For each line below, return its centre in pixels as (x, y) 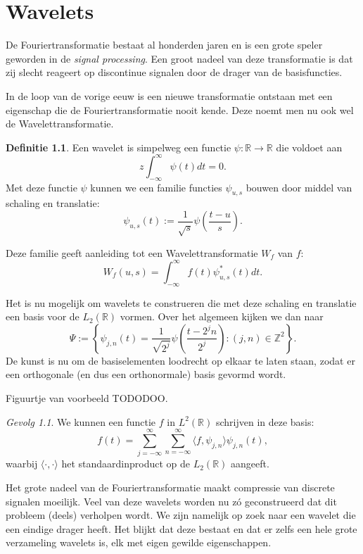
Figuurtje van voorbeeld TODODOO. (87, 398)
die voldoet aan (309, 147)
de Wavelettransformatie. (60, 124)
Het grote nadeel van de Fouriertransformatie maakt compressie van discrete (170, 487)
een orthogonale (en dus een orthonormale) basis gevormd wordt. (146, 374)
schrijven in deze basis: (265, 421)
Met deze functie (42, 187)
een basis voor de (43, 316)
